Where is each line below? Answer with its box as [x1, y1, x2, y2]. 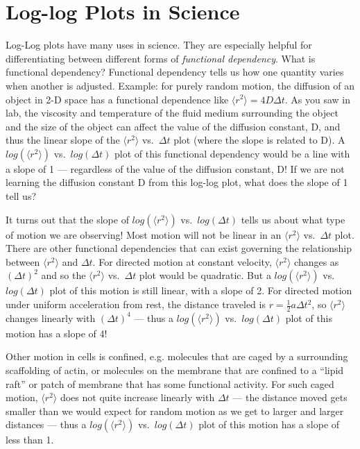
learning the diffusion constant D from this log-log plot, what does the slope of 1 [6, 175, 348, 189]
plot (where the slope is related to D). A [173, 133, 345, 147]
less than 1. [6, 432, 54, 447]
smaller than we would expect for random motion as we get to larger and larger [6, 403, 344, 418]
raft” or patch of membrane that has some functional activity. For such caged [6, 376, 334, 391]
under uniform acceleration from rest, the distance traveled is [6, 297, 266, 312]
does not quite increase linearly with [60, 390, 215, 405]
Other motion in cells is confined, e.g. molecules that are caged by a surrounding [6, 349, 348, 364]
